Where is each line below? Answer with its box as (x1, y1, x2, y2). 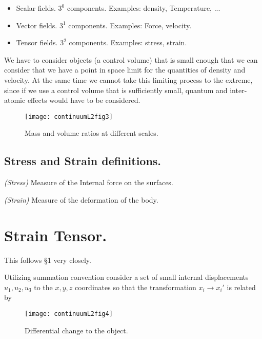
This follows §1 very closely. (4, 254, 91, 265)
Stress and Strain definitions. (4, 153, 162, 169)
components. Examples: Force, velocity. (68, 20, 192, 30)
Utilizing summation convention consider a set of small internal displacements (4, 272, 249, 282)
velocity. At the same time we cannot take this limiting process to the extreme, (4, 74, 253, 85)
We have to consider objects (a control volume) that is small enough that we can (4, 54, 258, 65)
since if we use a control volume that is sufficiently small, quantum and (4, 84, 228, 95)
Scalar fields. (16, 3, 56, 13)
